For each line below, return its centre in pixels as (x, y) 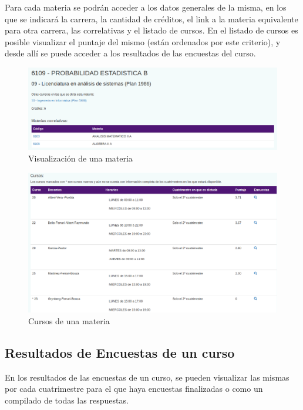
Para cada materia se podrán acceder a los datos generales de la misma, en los (146, 7)
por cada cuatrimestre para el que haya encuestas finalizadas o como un (134, 389)
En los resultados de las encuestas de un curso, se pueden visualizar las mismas (147, 377)
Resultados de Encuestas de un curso (120, 352)
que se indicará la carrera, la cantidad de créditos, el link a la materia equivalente (151, 19)
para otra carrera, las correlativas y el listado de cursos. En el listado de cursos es (151, 30)
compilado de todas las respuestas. (67, 400)
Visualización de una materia (80, 158)
